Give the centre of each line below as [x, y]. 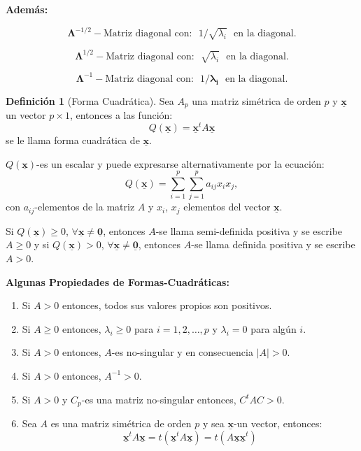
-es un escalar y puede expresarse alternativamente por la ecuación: [180, 163]
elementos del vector [227, 207]
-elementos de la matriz [85, 207]
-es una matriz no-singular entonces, [159, 399]
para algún [274, 328]
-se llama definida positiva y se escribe [273, 244]
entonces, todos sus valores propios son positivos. [167, 305]
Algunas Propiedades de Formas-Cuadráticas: [118, 281]
